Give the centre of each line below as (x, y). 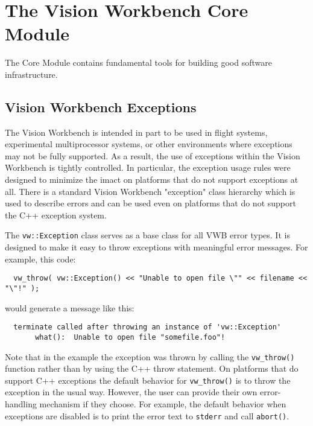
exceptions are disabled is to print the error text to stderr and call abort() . (147, 415)
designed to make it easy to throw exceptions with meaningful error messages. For (156, 247)
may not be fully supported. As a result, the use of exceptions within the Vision (153, 155)
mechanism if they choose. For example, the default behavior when (163, 404)
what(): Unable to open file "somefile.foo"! (130, 337)
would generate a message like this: (70, 307)
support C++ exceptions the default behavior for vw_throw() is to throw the (148, 380)
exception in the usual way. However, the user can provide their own (131, 392)
